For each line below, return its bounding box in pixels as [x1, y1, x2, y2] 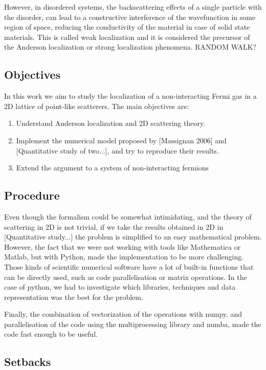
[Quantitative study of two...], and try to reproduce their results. [16, 145, 219, 156]
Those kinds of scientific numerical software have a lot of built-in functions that [4, 261, 254, 272]
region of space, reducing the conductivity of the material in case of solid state [4, 21, 250, 32]
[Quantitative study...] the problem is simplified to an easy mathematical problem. [4, 231, 262, 242]
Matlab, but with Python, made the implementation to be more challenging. [4, 251, 244, 262]
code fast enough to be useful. [4, 329, 98, 339]
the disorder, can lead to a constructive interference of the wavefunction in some [4, 11, 256, 22]
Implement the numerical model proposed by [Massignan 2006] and [16, 135, 227, 145]
